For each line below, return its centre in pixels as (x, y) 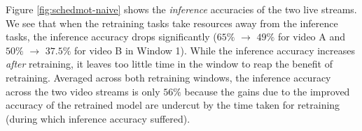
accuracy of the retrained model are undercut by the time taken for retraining (173, 105)
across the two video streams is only (83, 91)
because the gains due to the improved (267, 91)
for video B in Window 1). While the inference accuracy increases (215, 50)
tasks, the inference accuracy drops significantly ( (111, 37)
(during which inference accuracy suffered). (98, 118)
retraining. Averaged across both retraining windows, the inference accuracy (168, 77)
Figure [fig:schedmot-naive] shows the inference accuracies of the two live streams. (181, 9)
